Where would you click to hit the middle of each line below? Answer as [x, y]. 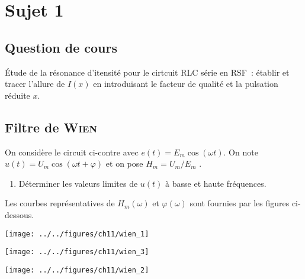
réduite [17, 95]
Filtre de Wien [51, 127]
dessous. [20, 214]
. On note [241, 152]
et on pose [124, 163]
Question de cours [61, 47]
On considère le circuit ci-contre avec [72, 152]
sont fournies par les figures [240, 203]
